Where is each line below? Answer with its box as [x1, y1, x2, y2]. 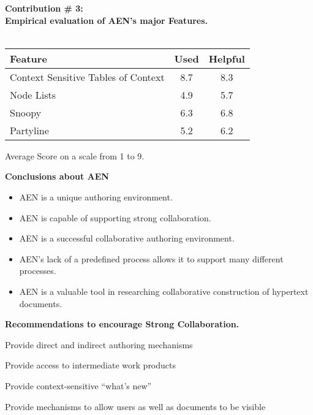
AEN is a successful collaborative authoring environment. [19, 232, 235, 245]
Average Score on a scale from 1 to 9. [5, 149, 145, 162]
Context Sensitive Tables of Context [10, 69, 165, 84]
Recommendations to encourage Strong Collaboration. [5, 318, 239, 330]
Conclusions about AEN [5, 170, 109, 183]
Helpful [208, 51, 245, 66]
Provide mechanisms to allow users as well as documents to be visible [5, 400, 266, 413]
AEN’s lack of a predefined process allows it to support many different [19, 252, 284, 265]
